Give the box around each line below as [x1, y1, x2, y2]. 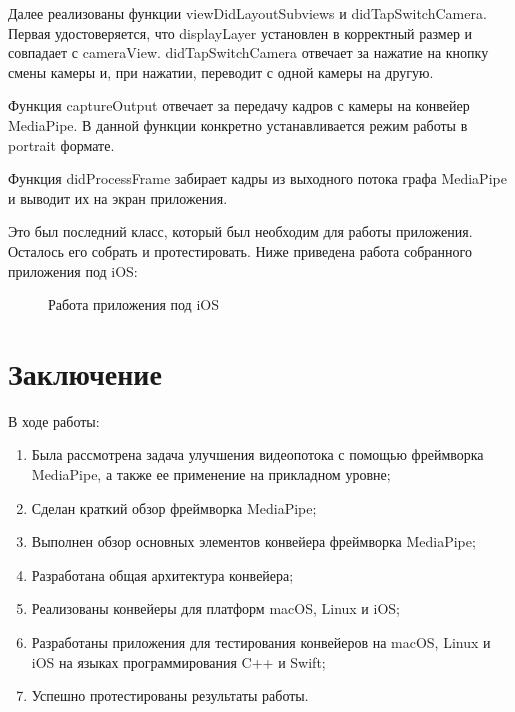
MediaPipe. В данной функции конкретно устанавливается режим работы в [8, 114, 468, 135]
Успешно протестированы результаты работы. [31, 685, 309, 706]
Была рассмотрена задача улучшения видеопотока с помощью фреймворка [31, 444, 484, 465]
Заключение [8, 352, 162, 393]
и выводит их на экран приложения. [8, 187, 228, 208]
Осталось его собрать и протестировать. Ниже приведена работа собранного [8, 240, 472, 261]
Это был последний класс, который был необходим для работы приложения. [8, 221, 473, 242]
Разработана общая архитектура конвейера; [31, 564, 294, 585]
